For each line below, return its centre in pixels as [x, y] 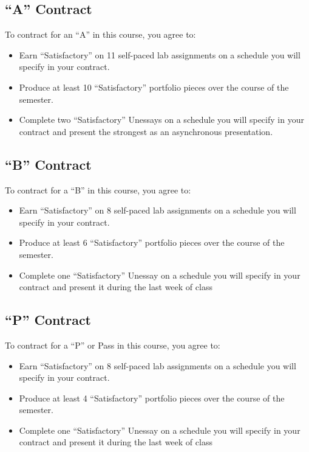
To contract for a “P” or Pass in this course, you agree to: [113, 345]
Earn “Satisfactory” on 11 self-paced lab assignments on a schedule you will [160, 54]
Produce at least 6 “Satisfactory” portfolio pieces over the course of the [152, 242]
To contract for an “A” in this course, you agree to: [100, 34]
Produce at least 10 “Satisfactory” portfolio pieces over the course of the [154, 87]
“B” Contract [48, 164]
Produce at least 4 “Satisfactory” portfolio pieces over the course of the [152, 398]
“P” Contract [48, 320]
